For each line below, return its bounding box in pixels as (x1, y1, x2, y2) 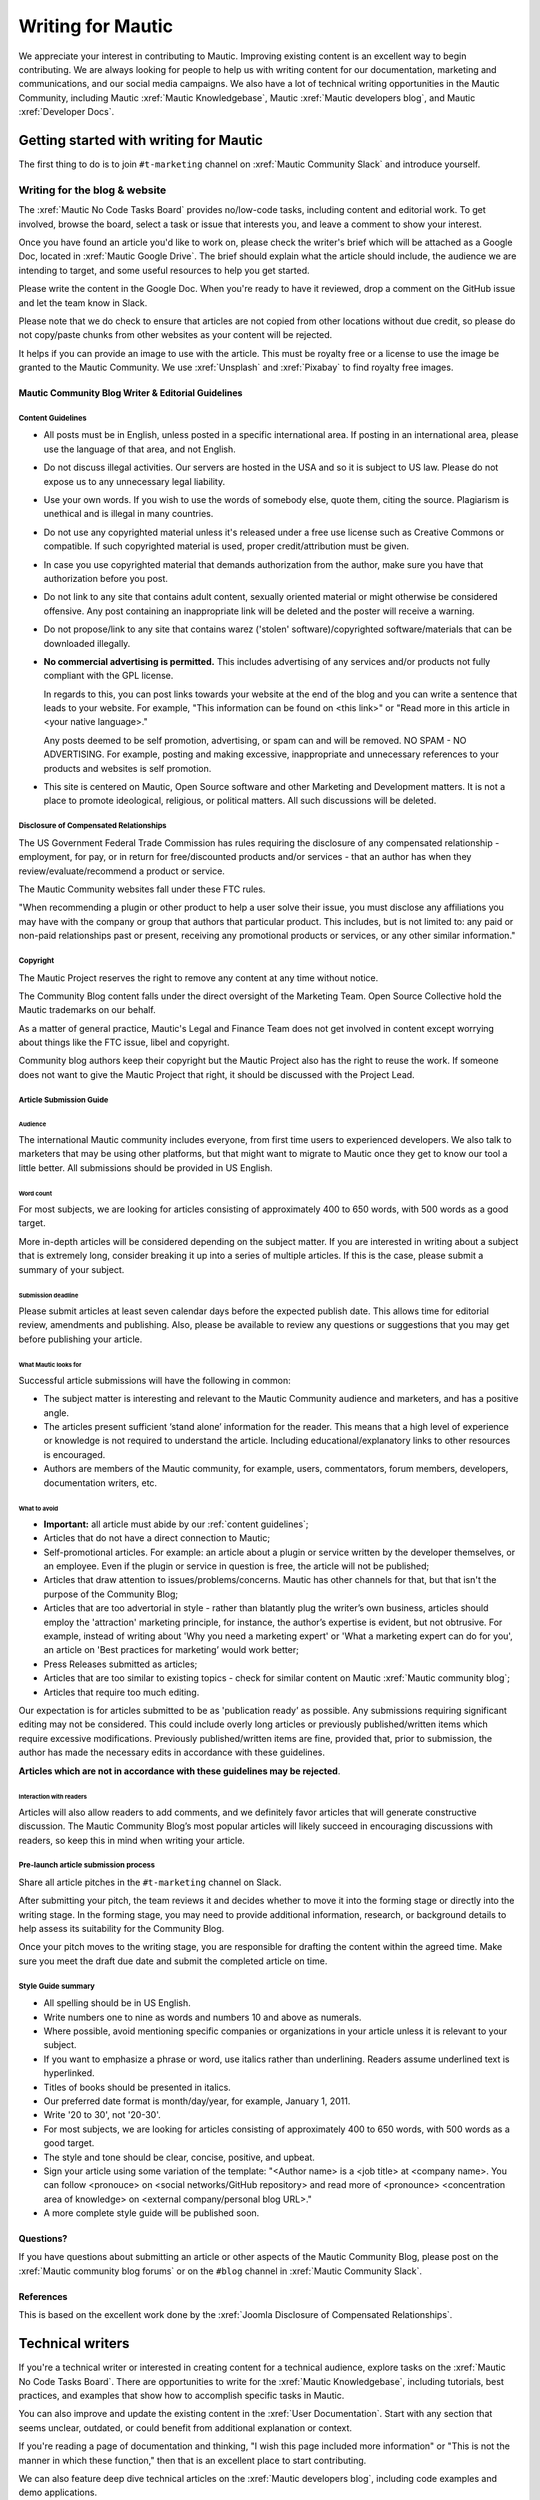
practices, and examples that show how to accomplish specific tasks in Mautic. (18, 2389, 345, 2401)
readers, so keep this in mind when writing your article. (18, 1834, 245, 1846)
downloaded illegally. (43, 637, 131, 649)
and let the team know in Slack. (18, 296, 148, 309)
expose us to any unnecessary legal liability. (43, 475, 225, 487)
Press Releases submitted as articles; (43, 1658, 198, 1670)
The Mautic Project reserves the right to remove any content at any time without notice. (18, 971, 379, 984)
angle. (43, 1406, 70, 1419)
